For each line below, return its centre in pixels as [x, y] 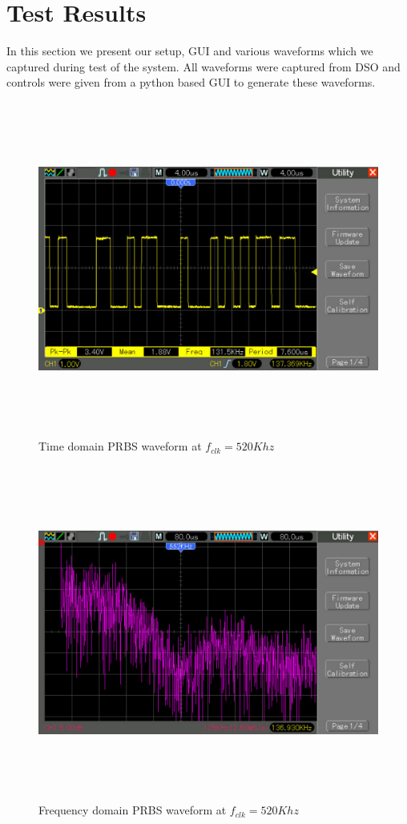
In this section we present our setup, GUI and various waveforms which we [190, 51]
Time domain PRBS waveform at [120, 446]
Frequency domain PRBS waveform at [133, 810]
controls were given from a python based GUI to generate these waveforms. [191, 82]
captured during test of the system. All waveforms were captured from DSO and [203, 66]
